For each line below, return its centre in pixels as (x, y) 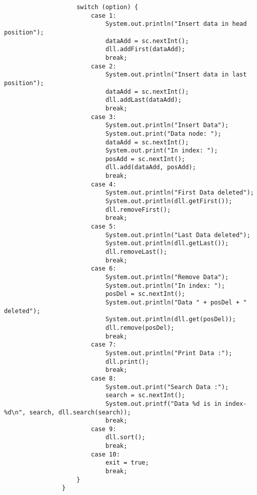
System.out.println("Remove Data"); (167, 277)
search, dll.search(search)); (80, 412)
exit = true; (127, 463)
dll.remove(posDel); (140, 328)
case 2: (103, 66)
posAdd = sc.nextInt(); (145, 159)
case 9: (103, 429)
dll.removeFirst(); (138, 210)
